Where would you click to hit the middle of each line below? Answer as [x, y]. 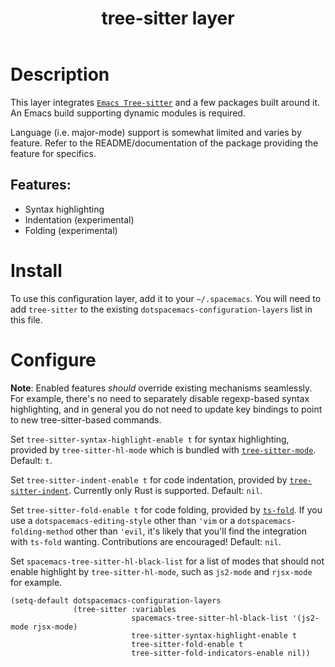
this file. [26, 319]
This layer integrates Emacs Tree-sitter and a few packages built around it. [165, 102]
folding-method [42, 532]
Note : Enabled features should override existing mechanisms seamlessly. [161, 388]
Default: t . [31, 460]
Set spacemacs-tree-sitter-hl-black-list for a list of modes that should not [167, 561]
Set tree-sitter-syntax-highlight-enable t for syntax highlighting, [150, 439]
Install [36, 270]
